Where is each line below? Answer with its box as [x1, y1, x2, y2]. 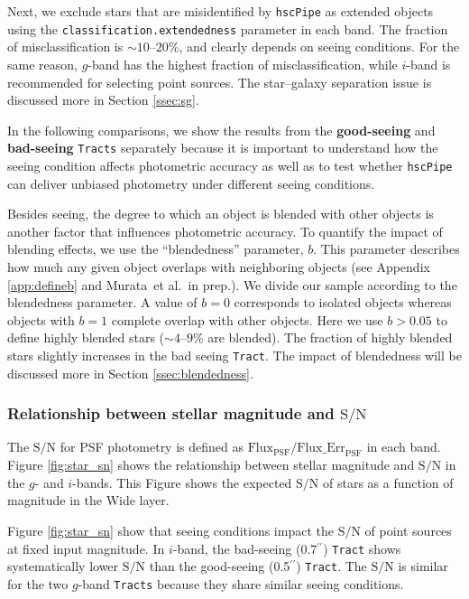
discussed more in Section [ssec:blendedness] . [7, 363, 253, 382]
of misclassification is [7, 37, 124, 56]
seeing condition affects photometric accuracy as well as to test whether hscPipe [7, 155, 453, 174]
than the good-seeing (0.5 [149, 557, 290, 576]
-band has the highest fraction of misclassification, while [87, 54, 398, 73]
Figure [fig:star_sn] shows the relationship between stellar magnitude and [7, 455, 415, 474]
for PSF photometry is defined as [60, 437, 244, 456]
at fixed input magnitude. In [7, 538, 165, 557]
